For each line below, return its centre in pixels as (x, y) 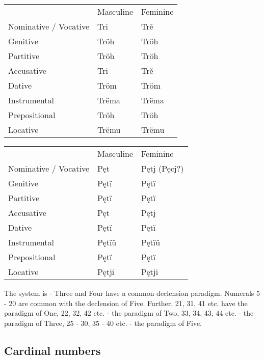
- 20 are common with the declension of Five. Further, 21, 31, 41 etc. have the (126, 303)
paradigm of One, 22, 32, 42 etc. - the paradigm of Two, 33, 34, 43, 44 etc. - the (129, 313)
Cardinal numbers (52, 350)
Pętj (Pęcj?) (162, 168)
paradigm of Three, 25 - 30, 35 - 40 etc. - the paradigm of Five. (103, 323)
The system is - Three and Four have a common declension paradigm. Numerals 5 (132, 293)
